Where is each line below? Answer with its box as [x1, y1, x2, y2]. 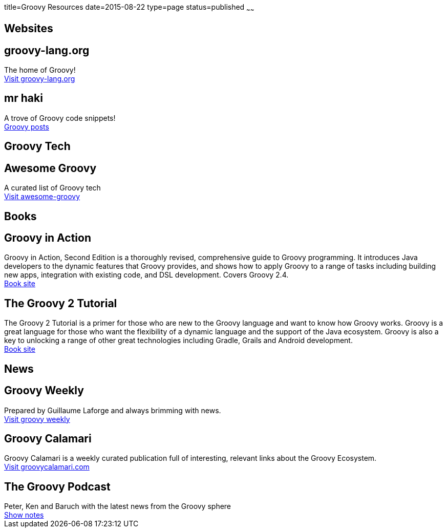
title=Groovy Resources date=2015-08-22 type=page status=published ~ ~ [4, 3, 254, 13]
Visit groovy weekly [4, 414, 70, 423]
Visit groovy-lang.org [4, 74, 75, 83]
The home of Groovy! [4, 66, 76, 75]
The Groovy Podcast [4, 480, 111, 493]
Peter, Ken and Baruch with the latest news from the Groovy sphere [4, 502, 231, 511]
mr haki [4, 92, 43, 105]
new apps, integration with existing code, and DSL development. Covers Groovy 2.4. [4, 270, 289, 280]
